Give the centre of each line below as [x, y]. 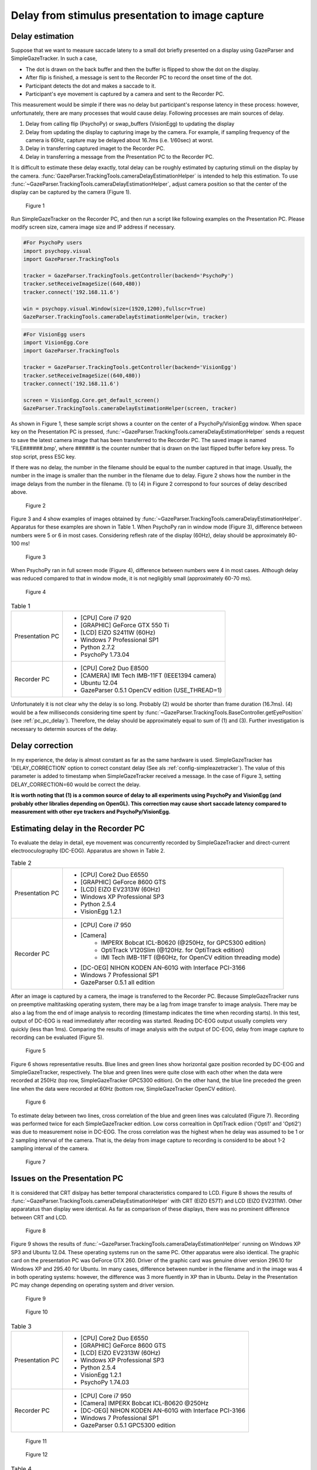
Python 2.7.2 [97, 647]
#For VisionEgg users [54, 334]
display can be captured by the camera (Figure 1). [71, 192]
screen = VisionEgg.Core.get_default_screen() [91, 400]
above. [19, 492]
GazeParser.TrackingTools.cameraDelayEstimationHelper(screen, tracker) [130, 408]
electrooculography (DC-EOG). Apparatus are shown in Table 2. [88, 851]
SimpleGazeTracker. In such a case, [54, 58]
